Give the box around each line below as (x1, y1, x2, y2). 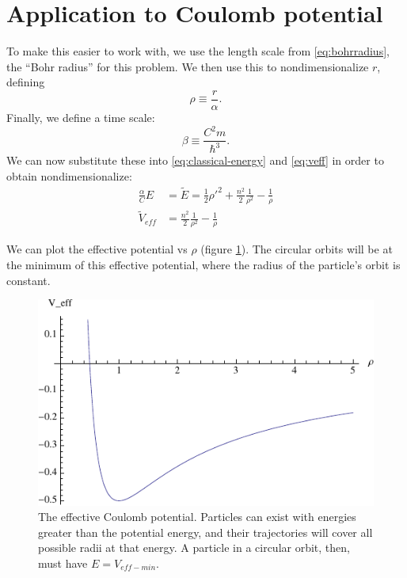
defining (6, 74, 45, 90)
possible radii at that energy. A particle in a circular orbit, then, (38, 539, 350, 556)
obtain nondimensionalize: (6, 168, 132, 184)
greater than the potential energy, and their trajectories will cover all (38, 523, 373, 540)
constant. (6, 272, 51, 288)
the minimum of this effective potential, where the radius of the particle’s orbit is (6, 257, 401, 273)
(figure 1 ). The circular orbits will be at (200, 241, 393, 257)
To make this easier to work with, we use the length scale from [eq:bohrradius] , (6, 43, 390, 59)
